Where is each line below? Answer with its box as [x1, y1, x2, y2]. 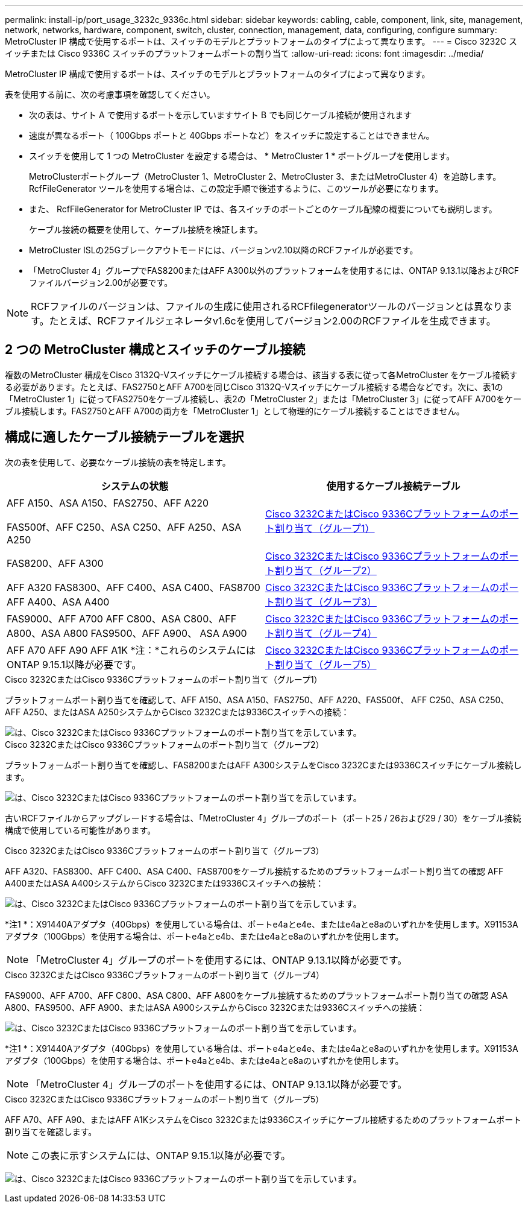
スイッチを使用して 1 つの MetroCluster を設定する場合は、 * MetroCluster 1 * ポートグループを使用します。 [29, 151, 455, 161]
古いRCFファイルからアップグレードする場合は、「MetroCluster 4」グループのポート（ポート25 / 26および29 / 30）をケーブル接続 [5, 812, 521, 823]
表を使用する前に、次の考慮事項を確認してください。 [5, 89, 215, 100]
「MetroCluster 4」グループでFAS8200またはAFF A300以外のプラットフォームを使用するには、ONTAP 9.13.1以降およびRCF [29, 265, 520, 276]
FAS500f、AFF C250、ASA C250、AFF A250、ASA [7, 520, 242, 533]
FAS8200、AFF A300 [7, 557, 104, 569]
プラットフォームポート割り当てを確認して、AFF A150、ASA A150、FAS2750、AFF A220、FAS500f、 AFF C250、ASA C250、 [5, 694, 509, 705]
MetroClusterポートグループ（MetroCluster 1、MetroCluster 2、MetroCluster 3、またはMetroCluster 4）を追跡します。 [29, 171, 501, 182]
